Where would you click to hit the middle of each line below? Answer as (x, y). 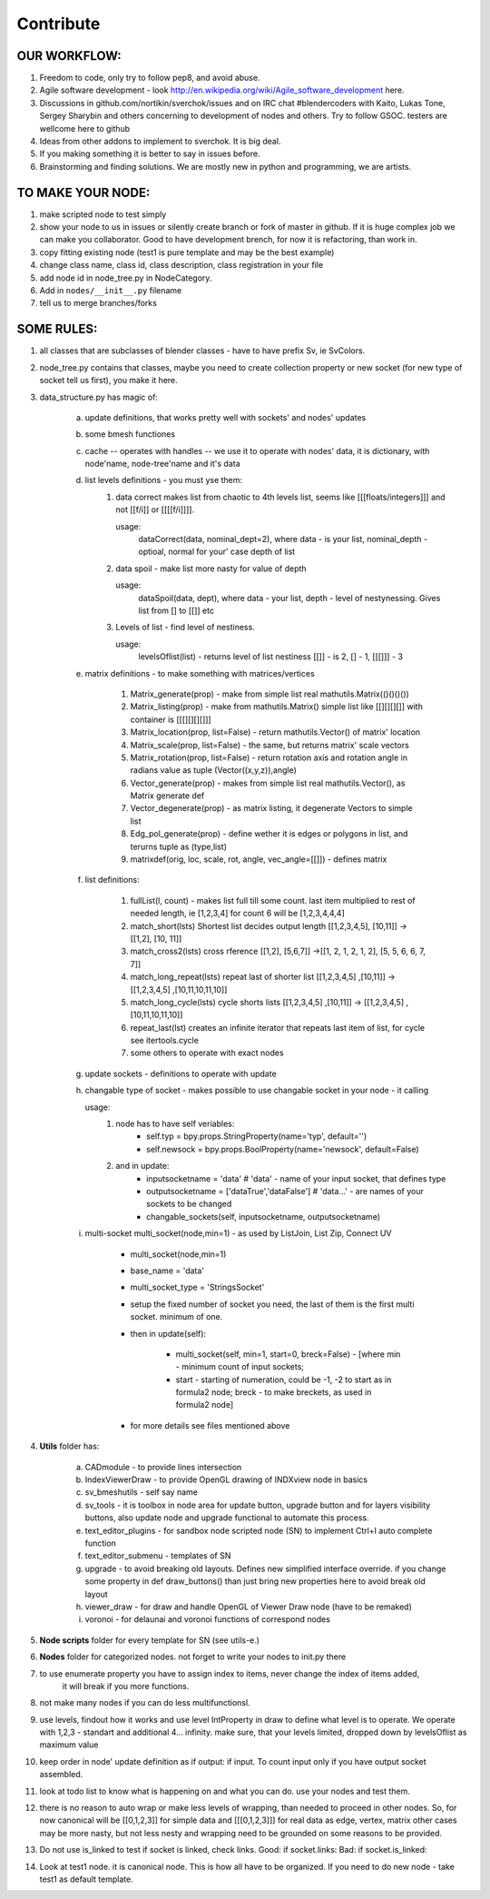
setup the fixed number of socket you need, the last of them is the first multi (272, 1304)
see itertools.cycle (165, 1041)
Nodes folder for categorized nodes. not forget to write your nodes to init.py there (193, 1657)
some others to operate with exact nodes (207, 1053)
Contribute (59, 24)
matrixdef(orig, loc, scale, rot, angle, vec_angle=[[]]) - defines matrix (259, 859)
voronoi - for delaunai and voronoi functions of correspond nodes (208, 1619)
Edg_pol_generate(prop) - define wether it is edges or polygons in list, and (269, 834)
